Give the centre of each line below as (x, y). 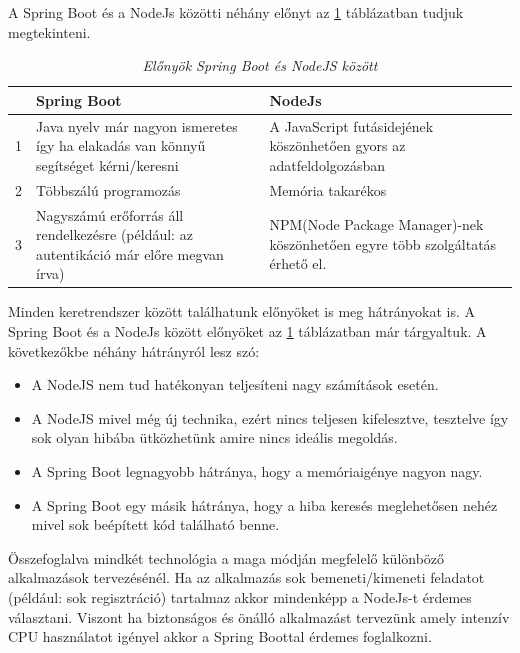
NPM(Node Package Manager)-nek (376, 224)
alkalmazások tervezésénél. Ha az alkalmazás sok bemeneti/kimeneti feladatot (246, 577)
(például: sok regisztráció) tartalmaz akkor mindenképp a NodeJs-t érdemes (240, 596)
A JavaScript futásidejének (351, 125)
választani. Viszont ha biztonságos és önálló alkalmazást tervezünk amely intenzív (259, 616)
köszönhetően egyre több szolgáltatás (383, 243)
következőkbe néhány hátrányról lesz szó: (134, 350)
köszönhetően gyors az (337, 145)
